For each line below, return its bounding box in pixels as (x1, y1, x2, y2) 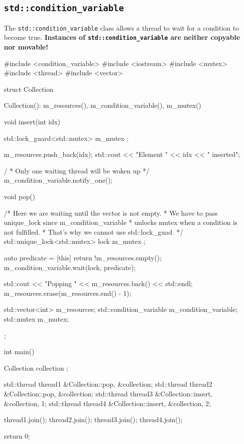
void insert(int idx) (4, 117, 61, 127)
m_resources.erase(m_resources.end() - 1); (4, 288, 131, 298)
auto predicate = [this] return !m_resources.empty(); (4, 253, 162, 262)
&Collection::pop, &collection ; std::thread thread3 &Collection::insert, (4, 388, 213, 398)
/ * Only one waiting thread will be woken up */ (4, 165, 150, 175)
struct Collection (4, 84, 54, 94)
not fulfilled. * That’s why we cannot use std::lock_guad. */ (4, 226, 183, 237)
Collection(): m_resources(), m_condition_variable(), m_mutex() (4, 100, 201, 110)
